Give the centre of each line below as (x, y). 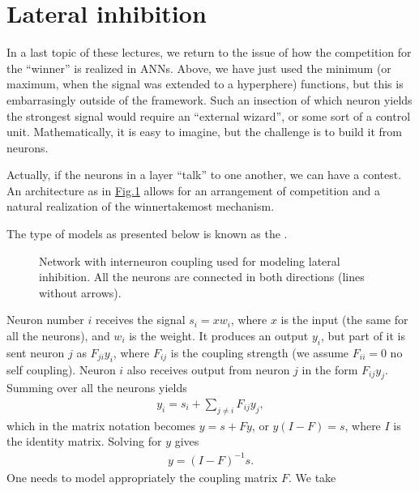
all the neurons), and (58, 336)
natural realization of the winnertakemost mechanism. (141, 206)
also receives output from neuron (208, 369)
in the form (330, 369)
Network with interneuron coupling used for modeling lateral (190, 260)
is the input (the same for (344, 320)
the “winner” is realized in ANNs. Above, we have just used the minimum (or (199, 68)
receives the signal (140, 320)
